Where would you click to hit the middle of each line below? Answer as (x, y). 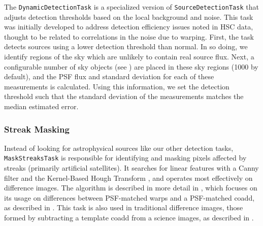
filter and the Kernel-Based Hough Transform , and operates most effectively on (128, 177)
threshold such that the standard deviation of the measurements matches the (124, 96)
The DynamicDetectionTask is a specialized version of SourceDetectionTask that (131, 7)
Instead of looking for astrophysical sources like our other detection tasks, (119, 148)
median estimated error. (41, 106)
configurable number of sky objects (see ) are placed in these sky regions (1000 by (131, 66)
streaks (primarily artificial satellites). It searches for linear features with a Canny (131, 168)
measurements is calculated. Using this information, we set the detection (117, 86)
